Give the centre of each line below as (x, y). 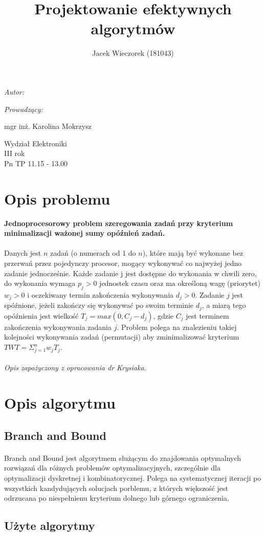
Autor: (14, 91)
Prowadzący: (24, 109)
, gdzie (163, 315)
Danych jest (23, 253)
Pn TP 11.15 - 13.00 (36, 163)
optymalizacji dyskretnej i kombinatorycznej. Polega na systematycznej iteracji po (133, 477)
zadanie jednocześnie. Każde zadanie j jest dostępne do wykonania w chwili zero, (130, 273)
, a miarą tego (224, 305)
